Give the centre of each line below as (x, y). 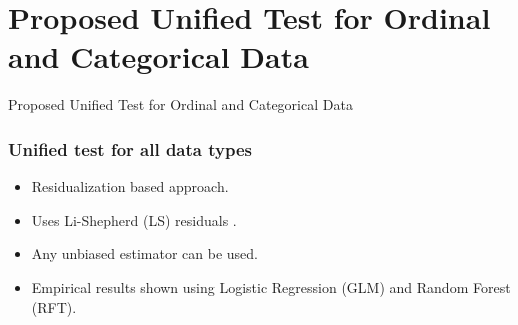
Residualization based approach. (130, 186)
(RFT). (54, 306)
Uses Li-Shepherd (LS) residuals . (134, 219)
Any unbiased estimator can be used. (145, 253)
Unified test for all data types (130, 148)
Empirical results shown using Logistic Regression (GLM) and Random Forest (271, 286)
